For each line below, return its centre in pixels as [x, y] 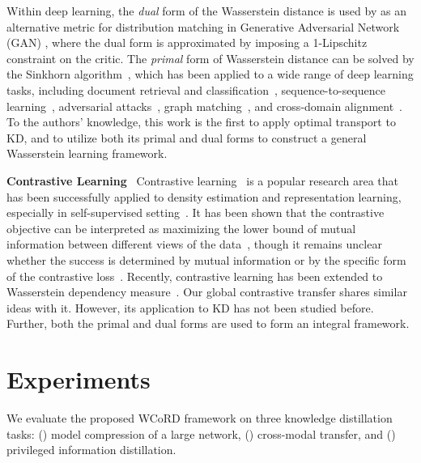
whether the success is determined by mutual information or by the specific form [206, 259]
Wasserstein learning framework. [87, 153]
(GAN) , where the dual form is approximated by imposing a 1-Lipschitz [187, 42]
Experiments [79, 379]
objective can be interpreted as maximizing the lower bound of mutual [181, 228]
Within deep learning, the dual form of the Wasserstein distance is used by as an [206, 11]
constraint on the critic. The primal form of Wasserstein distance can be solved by [210, 58]
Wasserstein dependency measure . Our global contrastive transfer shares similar [207, 292]
